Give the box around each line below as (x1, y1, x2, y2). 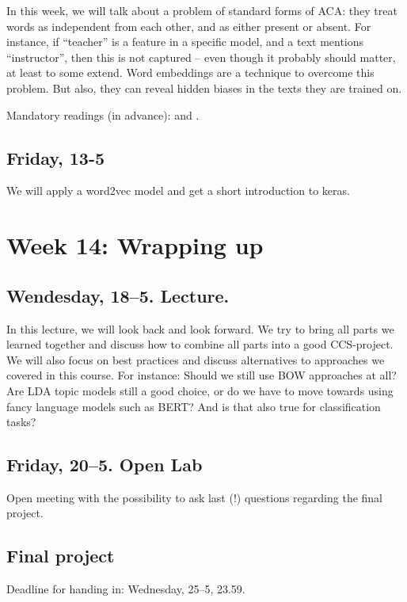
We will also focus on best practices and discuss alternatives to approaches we (6, 351, 385, 368)
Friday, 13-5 (6, 145, 105, 170)
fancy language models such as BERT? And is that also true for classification (6, 398, 381, 414)
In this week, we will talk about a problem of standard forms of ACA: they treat (6, 2, 397, 18)
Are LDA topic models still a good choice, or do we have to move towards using (6, 382, 394, 398)
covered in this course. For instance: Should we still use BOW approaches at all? (6, 367, 397, 383)
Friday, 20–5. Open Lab (6, 452, 203, 477)
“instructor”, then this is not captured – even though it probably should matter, (6, 48, 396, 65)
